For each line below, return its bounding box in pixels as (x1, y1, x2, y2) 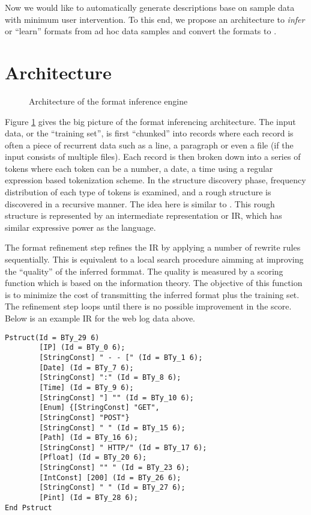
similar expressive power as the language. (5, 221, 156, 233)
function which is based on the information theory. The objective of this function (5, 276, 303, 289)
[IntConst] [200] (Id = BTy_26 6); (39, 473, 181, 482)
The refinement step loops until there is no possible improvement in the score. (5, 300, 292, 312)
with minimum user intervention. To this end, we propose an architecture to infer (5, 13, 305, 25)
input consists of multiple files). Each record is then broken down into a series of (5, 150, 301, 163)
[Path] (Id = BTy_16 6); (39, 433, 138, 442)
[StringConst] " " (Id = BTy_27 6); (39, 483, 186, 492)
